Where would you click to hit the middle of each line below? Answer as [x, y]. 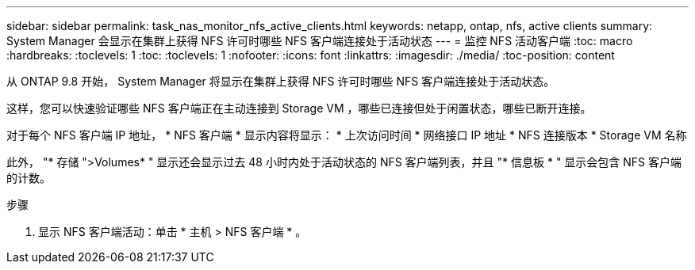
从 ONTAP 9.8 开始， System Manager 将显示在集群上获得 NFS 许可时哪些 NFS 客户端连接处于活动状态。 [281, 81]
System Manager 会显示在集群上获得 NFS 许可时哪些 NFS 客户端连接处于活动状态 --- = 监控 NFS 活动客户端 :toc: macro [320, 41]
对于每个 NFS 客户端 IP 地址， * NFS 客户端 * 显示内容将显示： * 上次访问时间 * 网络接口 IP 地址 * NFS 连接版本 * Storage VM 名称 [347, 135]
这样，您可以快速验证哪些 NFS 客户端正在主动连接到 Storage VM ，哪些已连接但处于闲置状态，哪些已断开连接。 [299, 108]
